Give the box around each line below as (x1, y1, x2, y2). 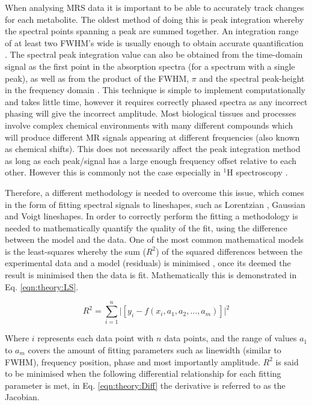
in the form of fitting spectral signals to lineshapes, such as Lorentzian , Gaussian (5, 198, 305, 210)
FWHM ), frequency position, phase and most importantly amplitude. (5, 355, 260, 368)
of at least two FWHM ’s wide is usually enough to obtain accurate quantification (5, 36, 304, 49)
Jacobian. (5, 391, 40, 403)
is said (275, 355, 299, 368)
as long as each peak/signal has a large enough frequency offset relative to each (5, 154, 296, 166)
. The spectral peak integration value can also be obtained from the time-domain (5, 48, 303, 61)
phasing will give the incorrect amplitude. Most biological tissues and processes (5, 107, 296, 120)
